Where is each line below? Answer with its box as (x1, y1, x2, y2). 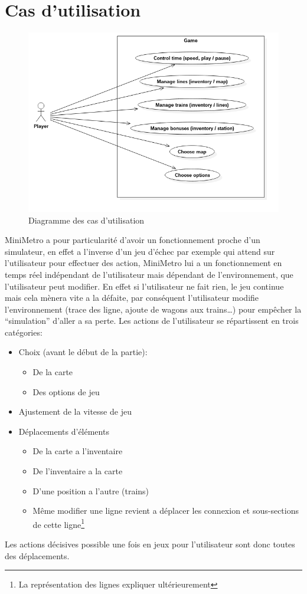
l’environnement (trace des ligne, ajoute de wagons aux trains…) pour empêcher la (5, 303, 302, 315)
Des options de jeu (32, 385, 100, 398)
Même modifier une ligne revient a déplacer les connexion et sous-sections (32, 504, 299, 517)
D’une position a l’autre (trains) (32, 484, 149, 497)
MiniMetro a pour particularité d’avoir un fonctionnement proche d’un (5, 234, 260, 246)
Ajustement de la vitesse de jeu (18, 405, 132, 418)
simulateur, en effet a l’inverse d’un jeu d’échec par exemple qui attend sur (5, 245, 275, 257)
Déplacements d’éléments (18, 425, 109, 437)
